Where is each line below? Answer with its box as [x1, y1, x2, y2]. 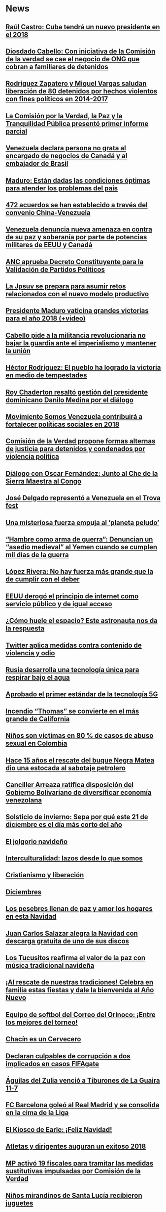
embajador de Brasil [5, 159, 68, 168]
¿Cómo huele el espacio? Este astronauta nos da [5, 617, 158, 625]
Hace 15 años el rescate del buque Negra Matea [5, 756, 155, 764]
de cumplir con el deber [5, 575, 80, 584]
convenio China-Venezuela [5, 208, 91, 217]
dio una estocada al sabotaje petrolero [5, 763, 126, 772]
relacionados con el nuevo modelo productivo [5, 290, 149, 298]
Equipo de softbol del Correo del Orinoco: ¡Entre [5, 1010, 156, 1019]
